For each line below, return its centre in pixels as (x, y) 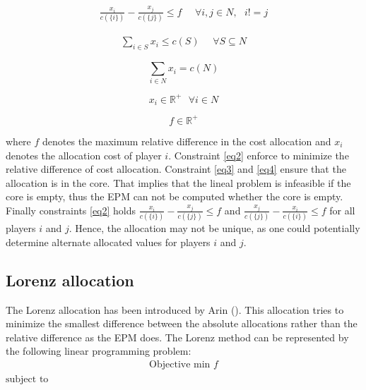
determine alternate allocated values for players (108, 242)
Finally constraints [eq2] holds (71, 210)
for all (342, 210)
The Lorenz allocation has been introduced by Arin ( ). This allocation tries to (175, 309)
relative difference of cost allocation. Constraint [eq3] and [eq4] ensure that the (176, 169)
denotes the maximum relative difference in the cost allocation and (187, 141)
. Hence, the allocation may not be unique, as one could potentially (214, 228)
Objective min (180, 364)
